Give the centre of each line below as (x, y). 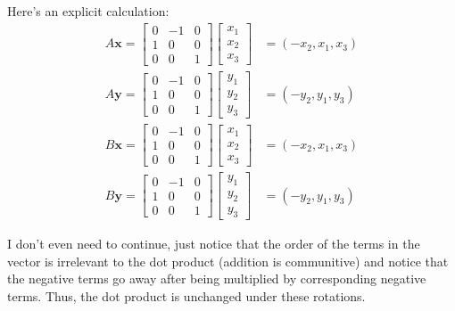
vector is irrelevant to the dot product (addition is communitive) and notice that (228, 261)
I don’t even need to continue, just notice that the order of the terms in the (214, 243)
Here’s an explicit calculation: (88, 11)
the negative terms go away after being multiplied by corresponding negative (217, 278)
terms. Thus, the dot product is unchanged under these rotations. (186, 295)
